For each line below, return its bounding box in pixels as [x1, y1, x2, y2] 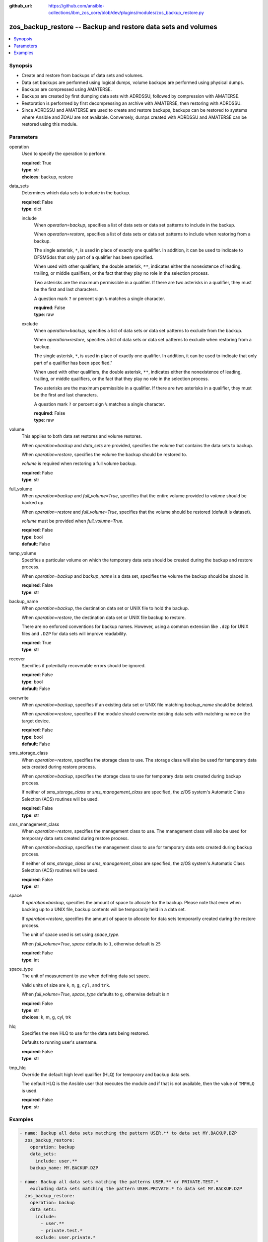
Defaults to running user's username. [21, 1039, 98, 1045]
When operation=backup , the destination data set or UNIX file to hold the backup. [21, 605, 189, 611]
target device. [21, 718, 50, 724]
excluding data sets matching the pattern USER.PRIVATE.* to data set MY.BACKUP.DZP [30, 1186, 243, 1192]
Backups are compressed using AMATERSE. [21, 86, 112, 92]
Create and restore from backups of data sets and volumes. [21, 73, 144, 78]
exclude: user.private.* [35, 1235, 96, 1240]
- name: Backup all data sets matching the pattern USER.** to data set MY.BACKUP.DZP [19, 1130, 237, 1136]
